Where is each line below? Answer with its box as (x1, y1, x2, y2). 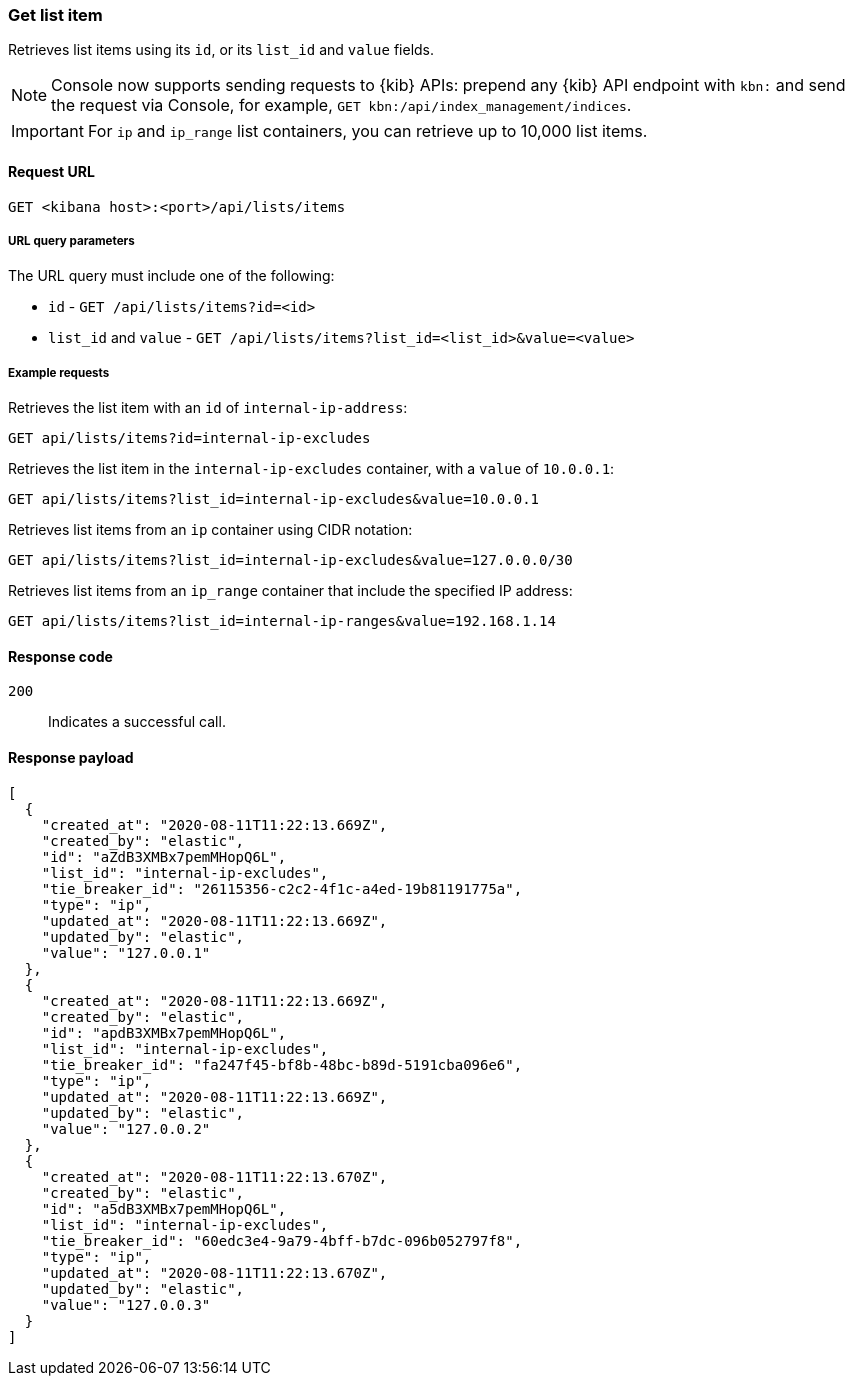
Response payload (8, 748, 134, 766)
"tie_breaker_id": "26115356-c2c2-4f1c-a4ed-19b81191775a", (41, 880, 523, 897)
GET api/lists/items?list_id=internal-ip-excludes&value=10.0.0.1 (8, 491, 540, 508)
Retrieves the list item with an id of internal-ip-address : (8, 399, 408, 417)
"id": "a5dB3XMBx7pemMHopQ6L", (41, 1200, 287, 1217)
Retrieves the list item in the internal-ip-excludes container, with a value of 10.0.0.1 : (8, 460, 615, 478)
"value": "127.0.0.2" (41, 1120, 211, 1137)
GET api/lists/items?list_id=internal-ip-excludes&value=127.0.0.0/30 (8, 552, 573, 569)
